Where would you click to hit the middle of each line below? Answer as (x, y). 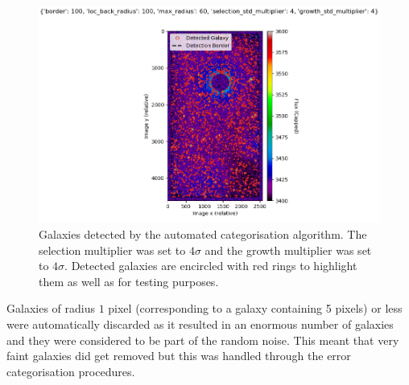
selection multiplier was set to (112, 250)
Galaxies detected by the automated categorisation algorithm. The (203, 234)
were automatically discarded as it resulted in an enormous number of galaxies (200, 324)
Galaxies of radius (51, 308)
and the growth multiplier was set (288, 250)
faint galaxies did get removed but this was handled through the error (179, 356)
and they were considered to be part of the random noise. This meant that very (203, 340)
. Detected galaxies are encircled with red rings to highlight (211, 266)
